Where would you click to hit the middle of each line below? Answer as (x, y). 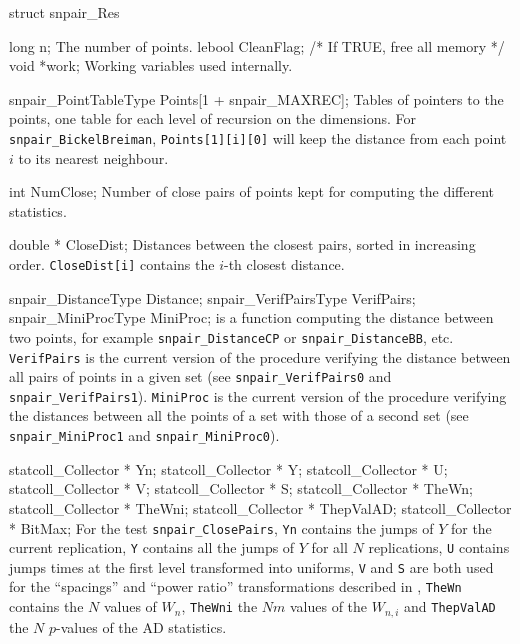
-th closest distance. (284, 264)
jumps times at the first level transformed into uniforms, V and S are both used (251, 566)
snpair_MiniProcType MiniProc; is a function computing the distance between (251, 317)
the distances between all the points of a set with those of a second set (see (239, 415)
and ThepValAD (450, 606)
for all (329, 547)
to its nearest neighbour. (93, 157)
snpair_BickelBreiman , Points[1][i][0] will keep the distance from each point (258, 137)
